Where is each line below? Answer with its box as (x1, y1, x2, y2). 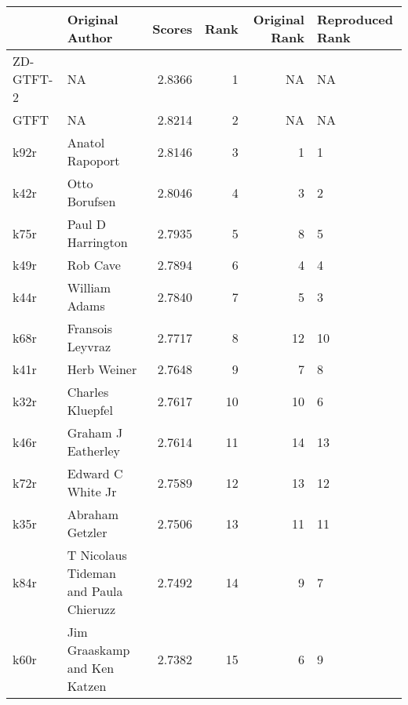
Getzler (67, 523, 107, 541)
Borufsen (67, 192, 116, 210)
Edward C (67, 464, 123, 482)
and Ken (67, 659, 115, 677)
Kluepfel (67, 401, 113, 419)
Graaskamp (67, 641, 130, 659)
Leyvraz (67, 337, 111, 355)
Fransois (67, 319, 112, 337)
